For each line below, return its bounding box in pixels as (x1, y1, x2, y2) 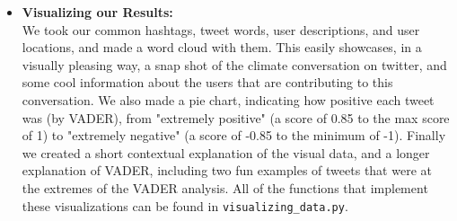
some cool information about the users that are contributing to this (22, 73, 393, 92)
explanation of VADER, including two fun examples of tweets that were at (22, 161, 432, 180)
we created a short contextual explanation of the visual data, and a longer (22, 143, 430, 162)
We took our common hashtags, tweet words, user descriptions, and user (22, 20, 420, 39)
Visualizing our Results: (22, 3, 173, 21)
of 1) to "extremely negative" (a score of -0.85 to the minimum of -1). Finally (22, 126, 446, 145)
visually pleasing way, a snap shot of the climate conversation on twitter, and (22, 55, 447, 74)
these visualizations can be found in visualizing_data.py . (22, 196, 348, 215)
